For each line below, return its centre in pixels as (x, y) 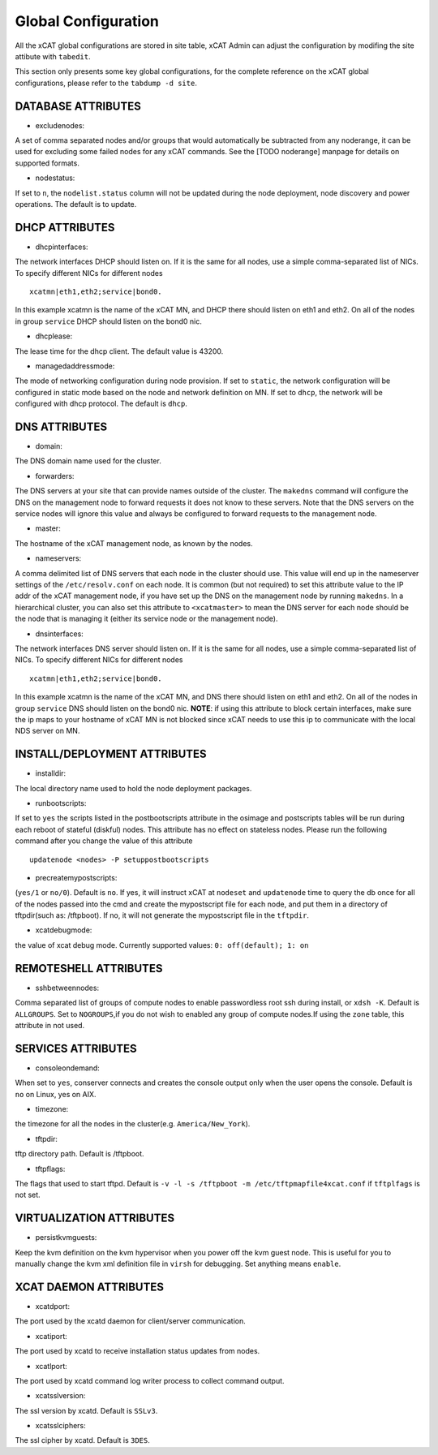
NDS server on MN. (47, 731)
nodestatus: (55, 178)
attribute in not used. (50, 1025)
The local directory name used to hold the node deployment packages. (133, 788)
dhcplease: (54, 336)
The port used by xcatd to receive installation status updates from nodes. (137, 1351)
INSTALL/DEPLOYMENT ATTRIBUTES (111, 754)
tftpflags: (50, 1169)
